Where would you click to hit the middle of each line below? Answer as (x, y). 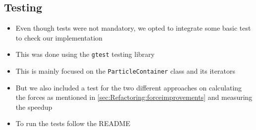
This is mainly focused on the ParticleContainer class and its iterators (125, 71)
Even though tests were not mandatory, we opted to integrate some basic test (133, 28)
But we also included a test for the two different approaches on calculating (129, 87)
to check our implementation (59, 37)
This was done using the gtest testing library (85, 54)
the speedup (34, 107)
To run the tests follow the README (73, 123)
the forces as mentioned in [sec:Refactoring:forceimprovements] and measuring (134, 97)
